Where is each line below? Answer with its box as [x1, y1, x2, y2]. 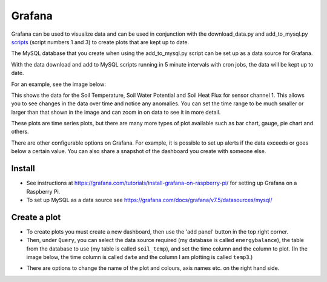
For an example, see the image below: [11, 80, 106, 88]
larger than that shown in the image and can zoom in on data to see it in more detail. [11, 108, 221, 116]
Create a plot [11, 212, 61, 222]
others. [11, 128, 30, 136]
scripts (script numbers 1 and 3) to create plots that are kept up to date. [11, 38, 190, 45]
